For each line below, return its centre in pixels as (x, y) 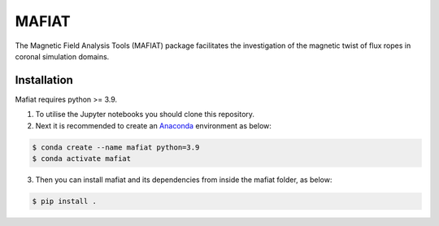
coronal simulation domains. (62, 56)
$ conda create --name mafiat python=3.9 (116, 147)
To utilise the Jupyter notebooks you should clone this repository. (145, 115)
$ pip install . (65, 201)
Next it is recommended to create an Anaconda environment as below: (154, 125)
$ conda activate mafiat (82, 159)
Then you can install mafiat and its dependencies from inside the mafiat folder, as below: (184, 180)
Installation (44, 80)
